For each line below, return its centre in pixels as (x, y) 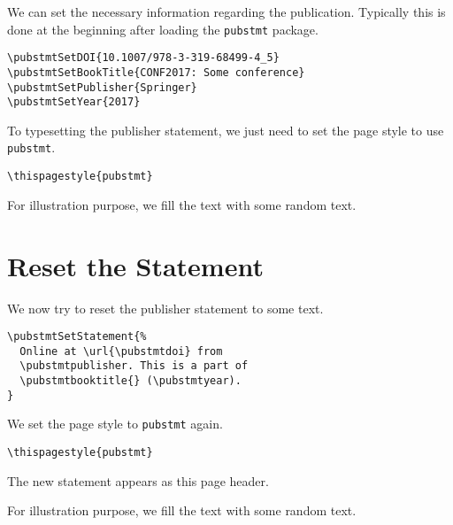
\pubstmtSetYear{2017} (74, 102)
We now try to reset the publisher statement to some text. (165, 308)
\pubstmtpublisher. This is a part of (134, 366)
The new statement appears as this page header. (138, 480)
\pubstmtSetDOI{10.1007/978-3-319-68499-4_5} (143, 58)
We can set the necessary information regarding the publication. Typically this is (226, 12)
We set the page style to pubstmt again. (115, 424)
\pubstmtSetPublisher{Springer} (102, 87)
